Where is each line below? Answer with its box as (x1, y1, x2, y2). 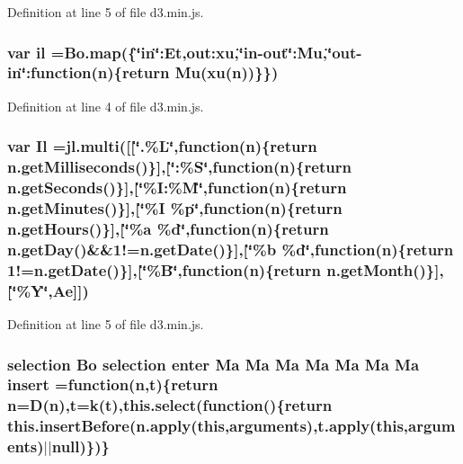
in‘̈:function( (7, 61, 98, 84)
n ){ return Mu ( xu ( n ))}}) (97, 61, 279, 84)
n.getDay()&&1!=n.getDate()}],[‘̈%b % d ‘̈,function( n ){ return (7, 237, 454, 260)
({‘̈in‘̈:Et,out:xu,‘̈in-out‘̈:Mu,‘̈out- (120, 40, 362, 63)
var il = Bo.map (7, 40, 121, 63)
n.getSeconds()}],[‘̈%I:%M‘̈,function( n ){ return (7, 176, 347, 199)
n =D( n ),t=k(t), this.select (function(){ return (7, 394, 333, 416)
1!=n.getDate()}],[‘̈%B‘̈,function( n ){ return (7, 258, 321, 281)
